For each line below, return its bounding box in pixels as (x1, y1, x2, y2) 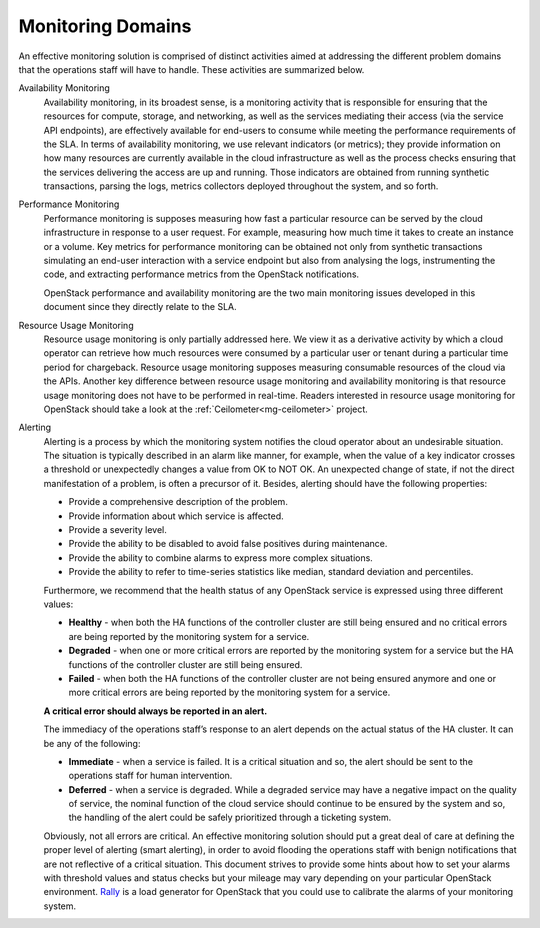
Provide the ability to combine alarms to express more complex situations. (68, 551, 374, 564)
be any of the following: (43, 737, 141, 749)
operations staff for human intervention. (68, 770, 233, 782)
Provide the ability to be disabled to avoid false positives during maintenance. (68, 538, 388, 550)
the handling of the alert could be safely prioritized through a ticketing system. (68, 811, 392, 824)
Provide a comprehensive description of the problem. (68, 496, 289, 508)
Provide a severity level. (68, 524, 167, 536)
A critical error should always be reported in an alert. (43, 705, 268, 717)
